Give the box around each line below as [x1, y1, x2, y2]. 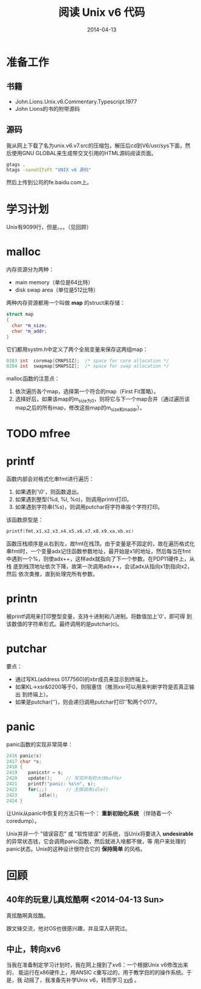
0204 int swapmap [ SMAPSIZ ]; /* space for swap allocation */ [6, 363, 170, 370]
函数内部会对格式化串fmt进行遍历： [6, 475, 95, 482]
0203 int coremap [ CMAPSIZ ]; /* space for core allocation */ [6, 358, 170, 364]
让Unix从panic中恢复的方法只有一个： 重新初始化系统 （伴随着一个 [6, 810, 173, 817]
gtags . [6, 161, 26, 167]
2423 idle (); [6, 792, 59, 798]
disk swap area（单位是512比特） [15, 286, 99, 294]
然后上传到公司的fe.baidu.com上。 [6, 179, 93, 186]
